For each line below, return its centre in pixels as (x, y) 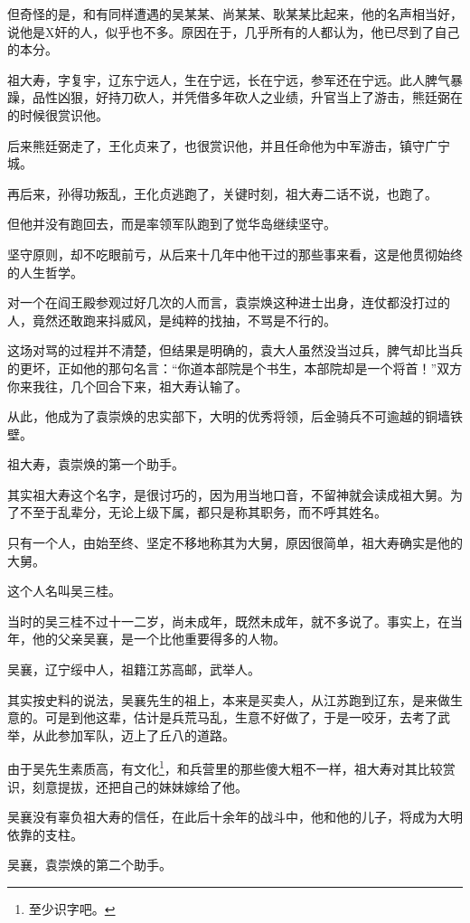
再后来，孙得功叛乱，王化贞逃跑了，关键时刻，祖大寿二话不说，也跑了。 (222, 193)
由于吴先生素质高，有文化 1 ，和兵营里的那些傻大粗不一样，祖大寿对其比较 (225, 768)
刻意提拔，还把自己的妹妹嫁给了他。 (140, 786)
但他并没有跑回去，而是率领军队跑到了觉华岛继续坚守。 (172, 224)
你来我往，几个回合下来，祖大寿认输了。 (127, 386)
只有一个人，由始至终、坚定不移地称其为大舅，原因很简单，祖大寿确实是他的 (235, 543)
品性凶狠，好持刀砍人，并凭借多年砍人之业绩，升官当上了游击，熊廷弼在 (247, 97)
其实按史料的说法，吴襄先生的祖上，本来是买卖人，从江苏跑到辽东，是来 (222, 699)
